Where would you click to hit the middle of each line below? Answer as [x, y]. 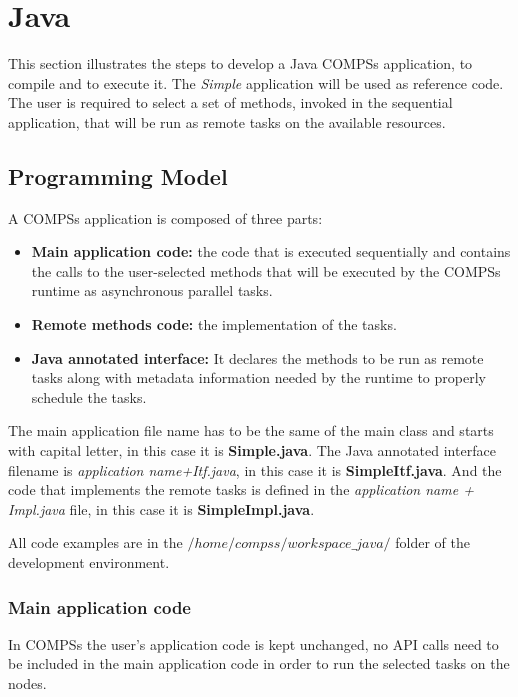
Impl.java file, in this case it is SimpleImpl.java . [161, 508]
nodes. [27, 683]
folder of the [432, 542]
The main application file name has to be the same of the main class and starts [251, 430]
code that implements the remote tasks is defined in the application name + [241, 489]
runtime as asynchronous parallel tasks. [152, 290]
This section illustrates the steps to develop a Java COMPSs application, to [240, 63]
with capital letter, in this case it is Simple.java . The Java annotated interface [252, 450]
